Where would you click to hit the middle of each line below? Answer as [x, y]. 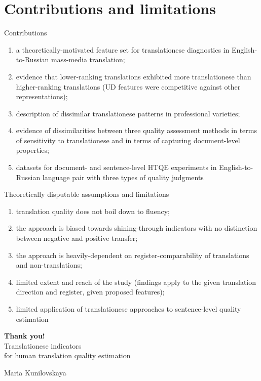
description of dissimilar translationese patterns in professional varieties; [128, 113]
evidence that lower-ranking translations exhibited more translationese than [134, 76]
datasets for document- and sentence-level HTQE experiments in [116, 167]
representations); [42, 96]
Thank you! [25, 336]
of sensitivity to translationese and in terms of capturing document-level [128, 140]
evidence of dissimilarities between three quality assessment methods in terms [136, 130]
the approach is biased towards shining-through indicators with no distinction [137, 228]
